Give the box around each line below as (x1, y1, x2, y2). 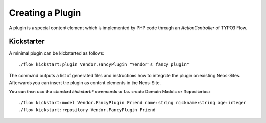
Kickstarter (9, 37, 45, 46)
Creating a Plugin (9, 7, 81, 18)
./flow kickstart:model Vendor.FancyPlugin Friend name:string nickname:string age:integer (18, 100, 246, 106)
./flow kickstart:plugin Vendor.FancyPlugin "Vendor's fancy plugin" (18, 61, 190, 67)
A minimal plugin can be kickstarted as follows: (9, 50, 105, 56)
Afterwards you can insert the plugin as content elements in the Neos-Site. (9, 79, 161, 86)
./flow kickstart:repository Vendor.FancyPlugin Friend (18, 107, 156, 113)
